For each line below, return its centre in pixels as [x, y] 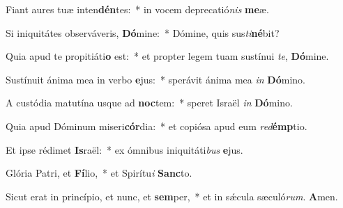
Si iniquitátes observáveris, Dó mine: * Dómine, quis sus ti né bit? [143, 32]
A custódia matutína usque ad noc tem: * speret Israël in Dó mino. [149, 103]
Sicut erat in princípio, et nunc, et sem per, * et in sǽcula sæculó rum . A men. [172, 196]
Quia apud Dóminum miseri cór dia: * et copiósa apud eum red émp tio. [157, 126]
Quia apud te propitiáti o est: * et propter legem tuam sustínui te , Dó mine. [167, 56]
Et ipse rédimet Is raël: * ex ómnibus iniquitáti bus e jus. [124, 149]
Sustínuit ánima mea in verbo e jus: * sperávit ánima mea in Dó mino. [155, 79]
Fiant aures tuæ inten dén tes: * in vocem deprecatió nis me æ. [137, 9]
